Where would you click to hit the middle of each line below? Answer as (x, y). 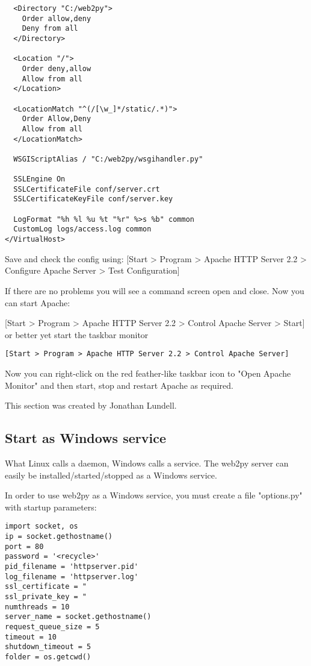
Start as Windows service (85, 438)
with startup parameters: (51, 507)
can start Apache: (38, 302)
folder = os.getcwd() (48, 657)
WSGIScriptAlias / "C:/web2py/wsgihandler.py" (108, 159)
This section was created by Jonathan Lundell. (91, 405)
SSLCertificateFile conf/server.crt (87, 189)
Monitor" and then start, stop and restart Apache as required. (119, 385)
